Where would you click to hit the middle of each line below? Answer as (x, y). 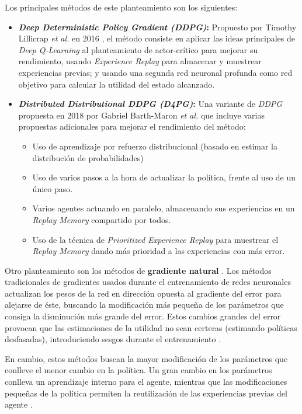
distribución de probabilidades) (88, 157)
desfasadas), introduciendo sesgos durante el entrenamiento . (113, 339)
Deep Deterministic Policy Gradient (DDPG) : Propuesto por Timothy (157, 27)
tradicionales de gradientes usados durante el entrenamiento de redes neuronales (148, 282)
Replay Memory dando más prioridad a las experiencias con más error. (159, 251)
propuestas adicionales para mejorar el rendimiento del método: (132, 126)
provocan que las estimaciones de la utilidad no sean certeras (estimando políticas (151, 327)
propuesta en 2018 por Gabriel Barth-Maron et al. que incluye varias (141, 115)
